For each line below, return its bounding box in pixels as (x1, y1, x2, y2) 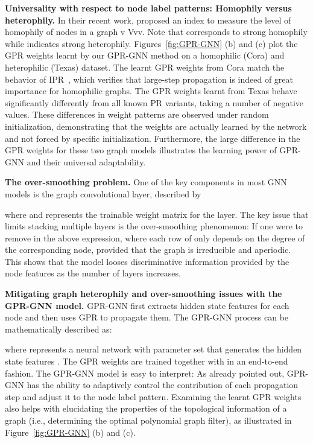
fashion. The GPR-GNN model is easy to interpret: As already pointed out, (5, 366, 285, 379)
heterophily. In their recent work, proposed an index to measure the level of (5, 13, 291, 26)
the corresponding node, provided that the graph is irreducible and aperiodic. (5, 243, 291, 256)
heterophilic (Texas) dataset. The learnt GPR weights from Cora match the (5, 60, 285, 73)
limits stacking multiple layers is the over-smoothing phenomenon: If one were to (5, 220, 303, 232)
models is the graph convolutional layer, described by (5, 187, 201, 200)
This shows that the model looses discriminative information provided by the (5, 255, 289, 267)
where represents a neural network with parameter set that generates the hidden (5, 343, 302, 355)
